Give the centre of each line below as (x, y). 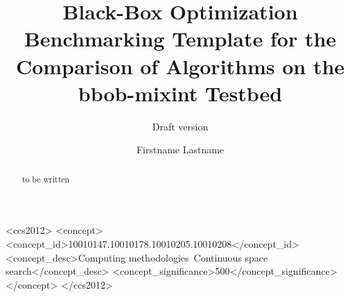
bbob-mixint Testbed (180, 93)
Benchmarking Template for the (180, 39)
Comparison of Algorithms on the (180, 66)
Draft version (180, 126)
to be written (46, 179)
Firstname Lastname (180, 150)
